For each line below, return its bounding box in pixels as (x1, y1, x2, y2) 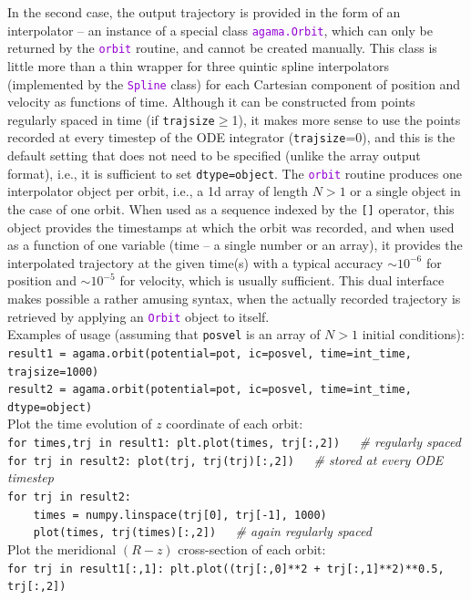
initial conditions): (362, 325, 465, 344)
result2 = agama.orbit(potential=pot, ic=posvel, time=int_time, (7, 383, 412, 397)
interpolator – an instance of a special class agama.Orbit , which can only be (7, 20, 433, 39)
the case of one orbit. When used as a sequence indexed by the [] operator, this (7, 199, 455, 218)
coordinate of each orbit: (166, 414, 303, 433)
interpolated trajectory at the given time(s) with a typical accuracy (7, 253, 384, 272)
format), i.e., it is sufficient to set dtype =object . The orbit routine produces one (7, 163, 462, 182)
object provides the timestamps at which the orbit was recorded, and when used (7, 217, 455, 236)
